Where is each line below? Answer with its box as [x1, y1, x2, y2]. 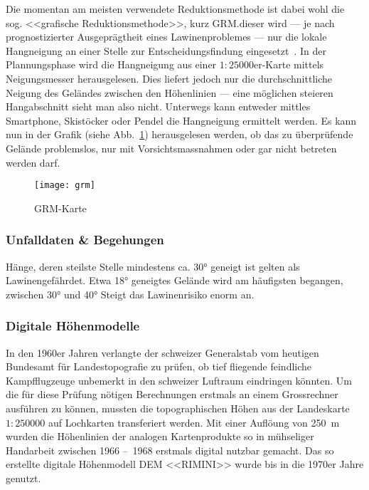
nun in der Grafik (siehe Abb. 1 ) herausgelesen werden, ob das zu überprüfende [6, 127, 353, 142]
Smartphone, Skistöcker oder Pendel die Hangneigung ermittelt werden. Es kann [6, 113, 357, 127]
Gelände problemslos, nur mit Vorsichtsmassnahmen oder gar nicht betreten [6, 140, 337, 155]
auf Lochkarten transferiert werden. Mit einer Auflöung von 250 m [48, 415, 340, 429]
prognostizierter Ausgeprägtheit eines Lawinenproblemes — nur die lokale [6, 29, 327, 44]
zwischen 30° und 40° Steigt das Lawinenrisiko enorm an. [6, 286, 255, 301]
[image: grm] [34, 180, 95, 191]
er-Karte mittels [254, 57, 324, 72]
